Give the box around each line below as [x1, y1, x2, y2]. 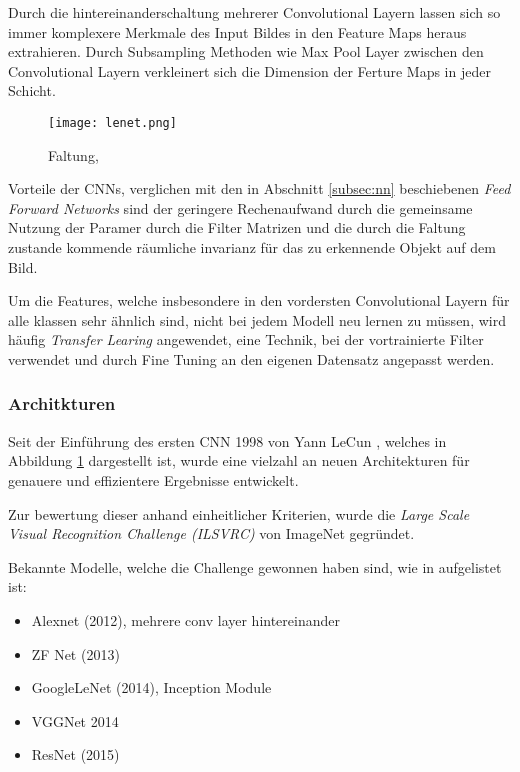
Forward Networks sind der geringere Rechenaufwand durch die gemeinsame [8, 197, 473, 218]
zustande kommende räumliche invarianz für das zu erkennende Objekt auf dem [8, 237, 496, 257]
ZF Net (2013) [31, 643, 120, 664]
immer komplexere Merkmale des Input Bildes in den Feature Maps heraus [8, 21, 467, 42]
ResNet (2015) [31, 744, 120, 765]
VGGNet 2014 [31, 710, 119, 731]
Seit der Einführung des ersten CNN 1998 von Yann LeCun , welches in [8, 430, 447, 451]
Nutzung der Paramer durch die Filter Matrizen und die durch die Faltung [8, 217, 466, 238]
